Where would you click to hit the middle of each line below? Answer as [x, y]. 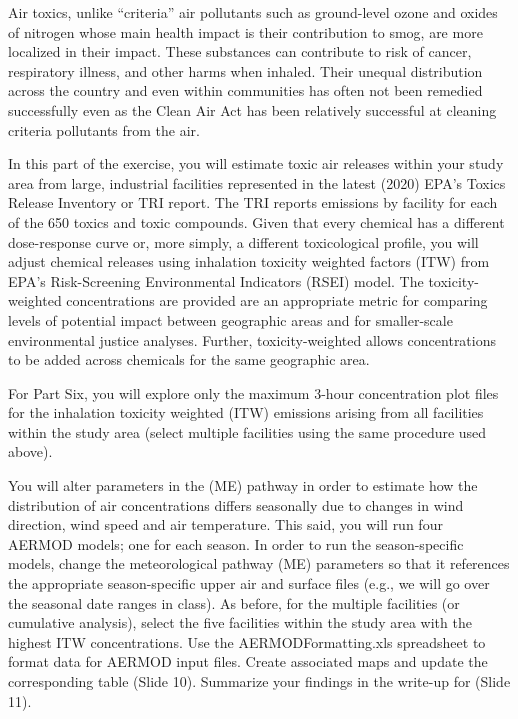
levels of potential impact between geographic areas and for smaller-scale [230, 319]
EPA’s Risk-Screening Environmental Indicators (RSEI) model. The [216, 280]
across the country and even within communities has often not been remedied [245, 90]
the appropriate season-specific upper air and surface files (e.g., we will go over [249, 583]
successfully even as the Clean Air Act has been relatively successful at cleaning [252, 109]
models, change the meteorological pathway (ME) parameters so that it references [259, 563]
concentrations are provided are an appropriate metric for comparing [277, 300]
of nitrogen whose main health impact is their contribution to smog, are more [245, 31]
